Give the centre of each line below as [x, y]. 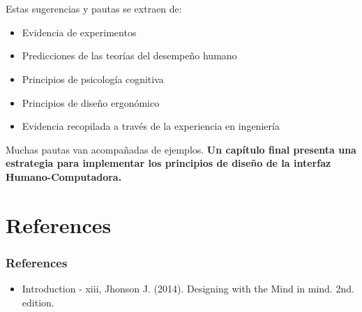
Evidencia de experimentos [79, 32]
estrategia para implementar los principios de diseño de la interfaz [168, 163]
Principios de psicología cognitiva [93, 79]
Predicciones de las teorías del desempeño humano [129, 55]
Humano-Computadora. [64, 176]
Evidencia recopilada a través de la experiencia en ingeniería [151, 126]
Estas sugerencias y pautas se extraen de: [94, 9]
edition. [38, 302]
